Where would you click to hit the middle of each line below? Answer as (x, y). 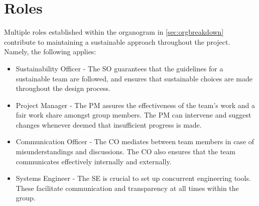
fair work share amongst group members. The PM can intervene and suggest (134, 115)
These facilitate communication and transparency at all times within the (127, 188)
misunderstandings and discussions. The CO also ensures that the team (125, 151)
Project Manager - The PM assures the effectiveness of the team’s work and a (135, 105)
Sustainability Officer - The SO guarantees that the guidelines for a (119, 68)
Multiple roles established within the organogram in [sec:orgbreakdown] (114, 32)
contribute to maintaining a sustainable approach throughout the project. (117, 41)
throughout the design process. (63, 88)
